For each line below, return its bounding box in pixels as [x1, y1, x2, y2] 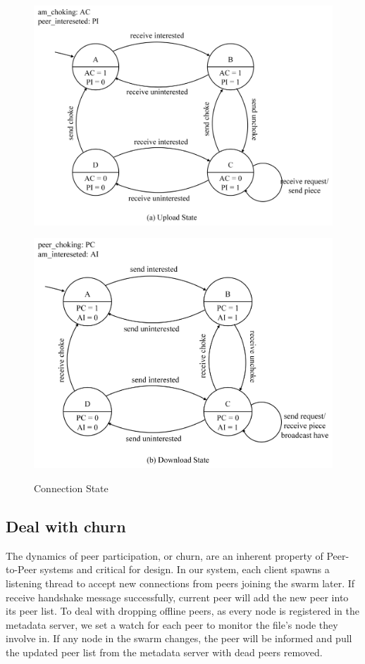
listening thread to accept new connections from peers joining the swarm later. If [6, 575, 355, 590]
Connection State [34, 480, 109, 495]
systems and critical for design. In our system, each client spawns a [39, 562, 330, 577]
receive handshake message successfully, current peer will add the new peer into [6, 589, 349, 604]
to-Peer [6, 562, 37, 577]
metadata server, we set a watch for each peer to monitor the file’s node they [6, 617, 338, 632]
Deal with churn [6, 515, 126, 537]
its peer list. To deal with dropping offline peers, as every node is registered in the [6, 603, 359, 618]
